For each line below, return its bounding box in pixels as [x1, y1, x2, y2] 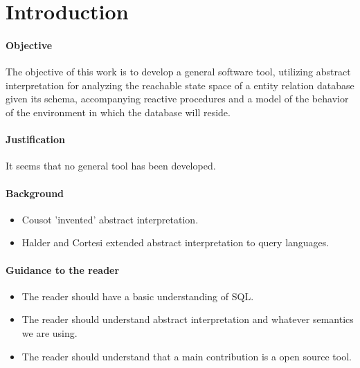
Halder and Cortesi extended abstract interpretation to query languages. [21, 235, 330, 250]
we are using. [21, 325, 78, 340]
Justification [6, 132, 65, 147]
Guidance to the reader [6, 262, 120, 277]
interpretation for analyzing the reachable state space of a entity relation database [6, 77, 354, 92]
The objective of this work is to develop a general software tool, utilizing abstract [6, 64, 351, 79]
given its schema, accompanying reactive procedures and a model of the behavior [6, 91, 349, 106]
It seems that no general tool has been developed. [6, 158, 216, 173]
